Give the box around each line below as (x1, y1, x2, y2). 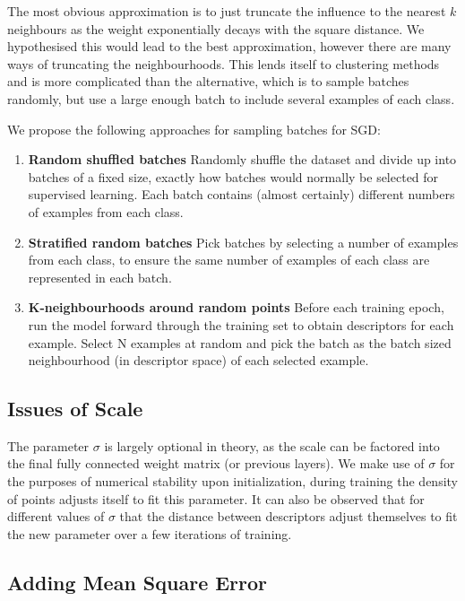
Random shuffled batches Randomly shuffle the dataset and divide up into (28, 150, 457, 169)
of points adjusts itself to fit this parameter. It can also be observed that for (7, 489, 425, 508)
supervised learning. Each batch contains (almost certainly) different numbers (28, 185, 455, 204)
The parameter (7, 436, 90, 455)
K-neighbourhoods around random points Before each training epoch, (28, 298, 444, 317)
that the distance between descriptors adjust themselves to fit (119, 507, 458, 526)
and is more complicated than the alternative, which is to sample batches (7, 72, 409, 91)
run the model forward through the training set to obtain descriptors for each (28, 315, 454, 334)
